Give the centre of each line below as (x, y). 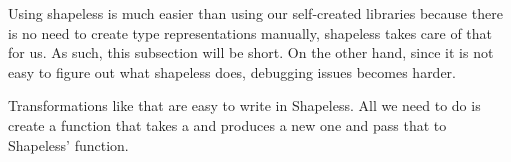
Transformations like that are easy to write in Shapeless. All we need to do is (244, 105)
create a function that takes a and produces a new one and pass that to (227, 124)
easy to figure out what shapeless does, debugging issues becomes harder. (232, 71)
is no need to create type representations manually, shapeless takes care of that (250, 32)
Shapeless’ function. (68, 144)
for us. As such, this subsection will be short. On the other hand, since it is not (251, 52)
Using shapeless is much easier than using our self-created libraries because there (255, 13)
